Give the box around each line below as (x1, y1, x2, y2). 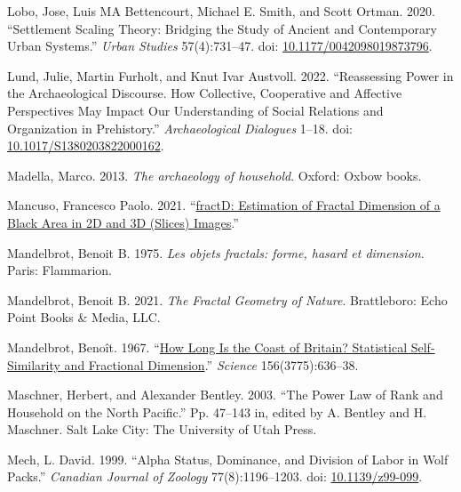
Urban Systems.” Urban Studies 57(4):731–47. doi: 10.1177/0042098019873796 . (7, 36, 433, 55)
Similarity (7, 355, 60, 374)
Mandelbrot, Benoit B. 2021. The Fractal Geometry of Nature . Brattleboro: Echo (7, 290, 448, 309)
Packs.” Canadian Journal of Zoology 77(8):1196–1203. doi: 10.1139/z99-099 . (7, 467, 423, 486)
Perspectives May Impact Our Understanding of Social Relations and (7, 101, 384, 119)
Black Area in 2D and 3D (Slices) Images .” (7, 213, 239, 231)
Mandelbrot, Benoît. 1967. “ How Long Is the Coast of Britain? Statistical (7, 337, 408, 356)
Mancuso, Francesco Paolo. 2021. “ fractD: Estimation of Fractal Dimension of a (7, 196, 441, 214)
